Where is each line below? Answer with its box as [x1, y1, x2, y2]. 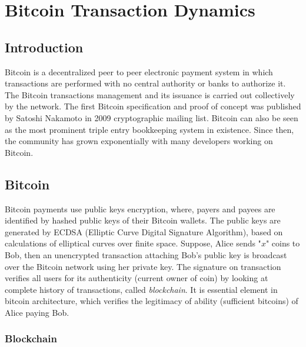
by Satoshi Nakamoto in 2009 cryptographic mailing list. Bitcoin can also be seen [5, 111, 298, 124]
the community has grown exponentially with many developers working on [5, 135, 273, 147]
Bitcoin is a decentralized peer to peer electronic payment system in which [5, 65, 273, 78]
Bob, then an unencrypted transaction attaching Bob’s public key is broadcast [5, 248, 287, 261]
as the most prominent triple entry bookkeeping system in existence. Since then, [5, 123, 294, 135]
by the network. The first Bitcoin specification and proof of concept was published [5, 100, 301, 112]
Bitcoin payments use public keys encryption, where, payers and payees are [5, 202, 275, 215]
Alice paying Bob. [5, 306, 69, 318]
